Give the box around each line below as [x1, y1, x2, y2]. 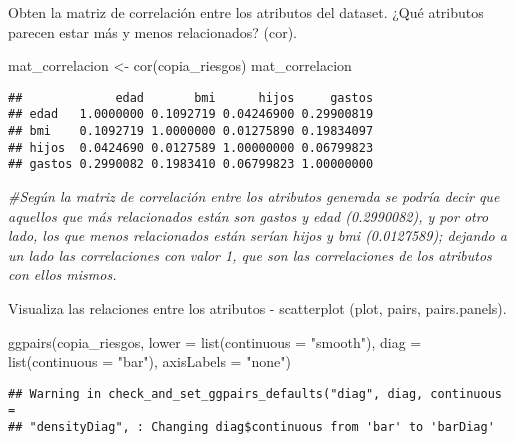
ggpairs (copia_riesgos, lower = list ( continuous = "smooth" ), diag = [8, 331, 422, 352]
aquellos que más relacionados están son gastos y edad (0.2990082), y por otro [8, 205, 489, 226]
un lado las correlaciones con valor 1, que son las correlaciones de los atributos [8, 244, 492, 265]
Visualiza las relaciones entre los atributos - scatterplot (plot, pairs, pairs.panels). [8, 298, 507, 319]
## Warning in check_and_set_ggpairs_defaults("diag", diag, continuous [8, 386, 502, 401]
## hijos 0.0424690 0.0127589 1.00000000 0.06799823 [8, 140, 374, 155]
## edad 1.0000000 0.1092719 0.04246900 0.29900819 [8, 107, 374, 122]
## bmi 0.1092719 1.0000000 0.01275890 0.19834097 [8, 124, 374, 139]
